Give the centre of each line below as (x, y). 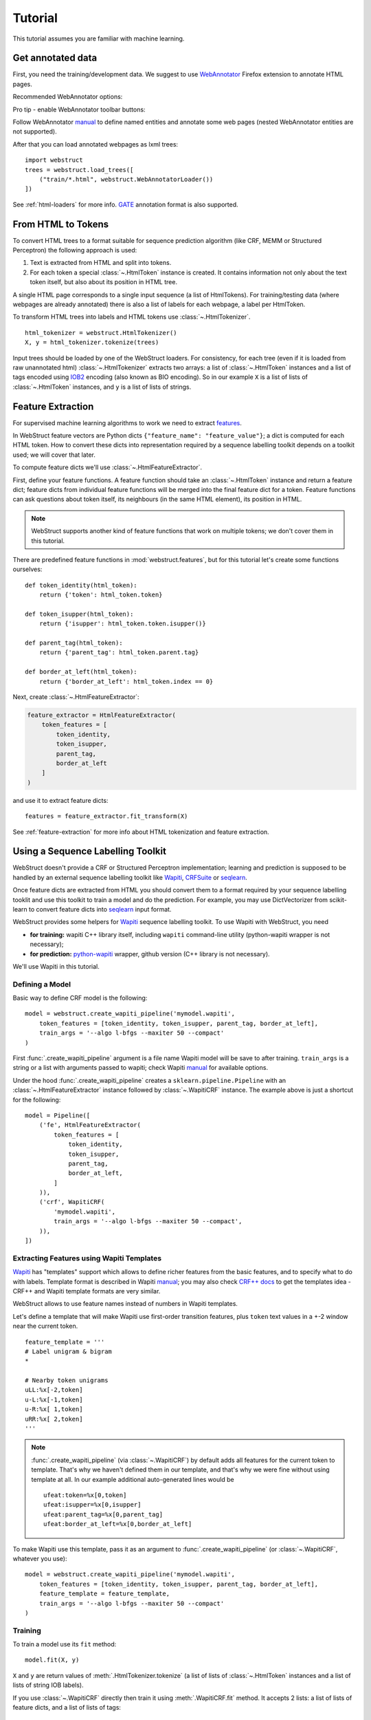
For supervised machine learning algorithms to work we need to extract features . (127, 422)
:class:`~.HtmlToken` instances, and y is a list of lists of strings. (102, 387)
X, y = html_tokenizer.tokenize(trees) (92, 343)
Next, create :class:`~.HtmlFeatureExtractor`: (76, 697)
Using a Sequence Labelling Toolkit (89, 851)
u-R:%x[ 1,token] (54, 1409)
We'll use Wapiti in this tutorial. (56, 966)
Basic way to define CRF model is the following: (80, 998)
